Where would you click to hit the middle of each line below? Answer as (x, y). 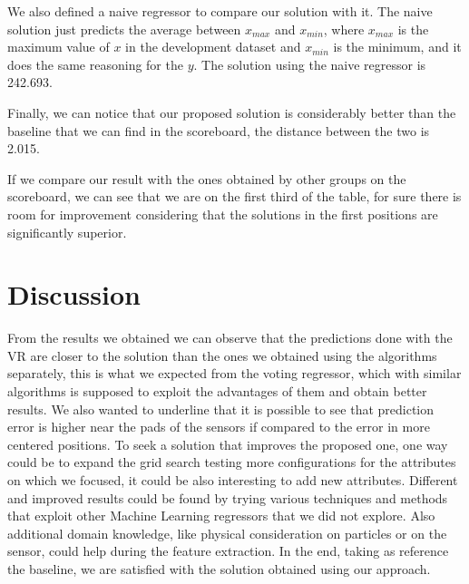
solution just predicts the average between (124, 29)
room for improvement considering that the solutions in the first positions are (223, 214)
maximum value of (59, 47)
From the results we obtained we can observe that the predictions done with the (230, 338)
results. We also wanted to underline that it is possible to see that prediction (221, 409)
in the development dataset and (213, 47)
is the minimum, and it (397, 47)
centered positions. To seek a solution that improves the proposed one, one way (228, 444)
